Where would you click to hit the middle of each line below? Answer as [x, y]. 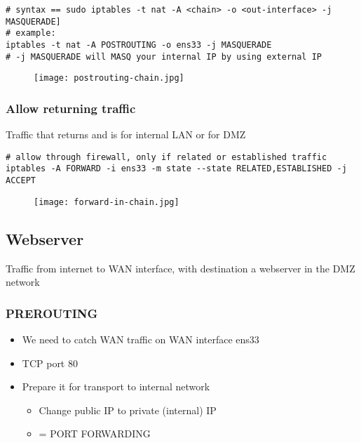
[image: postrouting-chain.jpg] [109, 78]
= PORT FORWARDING [95, 434]
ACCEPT [21, 181]
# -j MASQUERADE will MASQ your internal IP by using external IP [164, 57]
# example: [31, 33]
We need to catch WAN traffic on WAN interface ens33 [141, 339]
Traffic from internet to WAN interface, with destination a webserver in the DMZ [180, 268]
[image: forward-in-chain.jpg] [107, 202]
